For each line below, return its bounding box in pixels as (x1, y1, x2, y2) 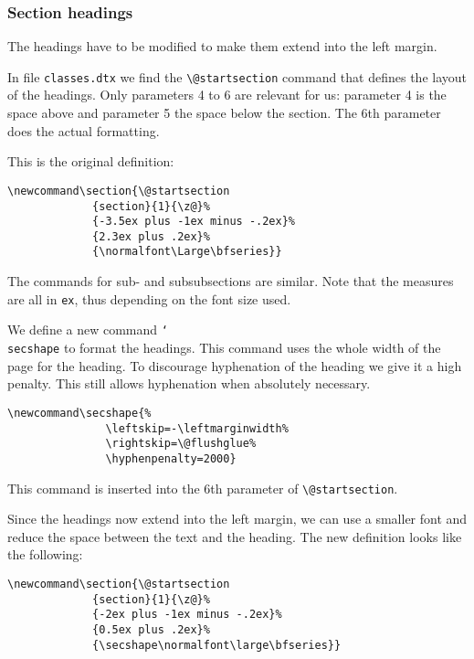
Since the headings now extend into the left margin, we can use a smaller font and (7, 509, 468, 528)
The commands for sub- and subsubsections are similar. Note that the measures (7, 271, 454, 291)
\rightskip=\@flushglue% (105, 437, 257, 451)
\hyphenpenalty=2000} (105, 452, 237, 465)
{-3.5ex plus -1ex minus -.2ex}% (92, 215, 295, 229)
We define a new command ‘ (7, 320, 168, 339)
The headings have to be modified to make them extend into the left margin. (7, 37, 437, 56)
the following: (7, 545, 83, 564)
